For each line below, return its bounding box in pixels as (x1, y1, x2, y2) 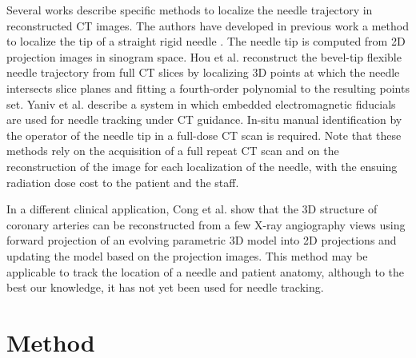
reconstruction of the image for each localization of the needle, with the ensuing (6, 157, 398, 174)
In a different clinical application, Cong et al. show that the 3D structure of (6, 201, 378, 217)
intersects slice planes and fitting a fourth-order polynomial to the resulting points (6, 79, 410, 96)
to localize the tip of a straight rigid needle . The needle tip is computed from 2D (6, 33, 406, 50)
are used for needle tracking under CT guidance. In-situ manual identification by (6, 111, 402, 128)
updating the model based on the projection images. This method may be (6, 247, 368, 264)
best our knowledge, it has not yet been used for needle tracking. (6, 279, 324, 296)
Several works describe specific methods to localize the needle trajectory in (6, 2, 373, 18)
